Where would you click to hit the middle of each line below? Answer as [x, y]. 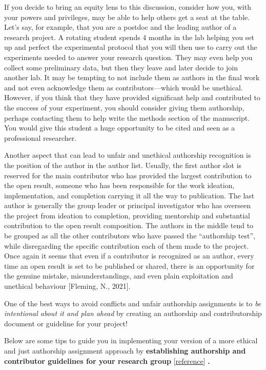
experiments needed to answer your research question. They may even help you [128, 57]
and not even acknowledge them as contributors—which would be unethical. [124, 87]
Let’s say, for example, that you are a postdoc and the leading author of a [120, 27]
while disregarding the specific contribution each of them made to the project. [127, 245]
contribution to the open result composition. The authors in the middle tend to [129, 225]
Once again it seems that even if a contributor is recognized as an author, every [129, 256]
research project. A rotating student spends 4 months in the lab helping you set [129, 37]
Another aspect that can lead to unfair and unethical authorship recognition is [128, 155]
